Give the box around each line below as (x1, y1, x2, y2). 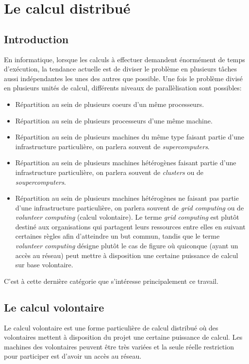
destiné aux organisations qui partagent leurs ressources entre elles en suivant (15, 221, 246, 231)
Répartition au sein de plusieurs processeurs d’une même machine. (15, 115, 213, 125)
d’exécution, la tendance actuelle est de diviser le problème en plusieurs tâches (4, 64, 237, 74)
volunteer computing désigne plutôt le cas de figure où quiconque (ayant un (15, 241, 238, 251)
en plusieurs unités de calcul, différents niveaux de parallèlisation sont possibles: (4, 83, 242, 93)
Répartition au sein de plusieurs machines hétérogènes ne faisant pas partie (15, 193, 239, 203)
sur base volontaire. (15, 260, 73, 270)
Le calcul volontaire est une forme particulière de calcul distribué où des (4, 322, 218, 332)
